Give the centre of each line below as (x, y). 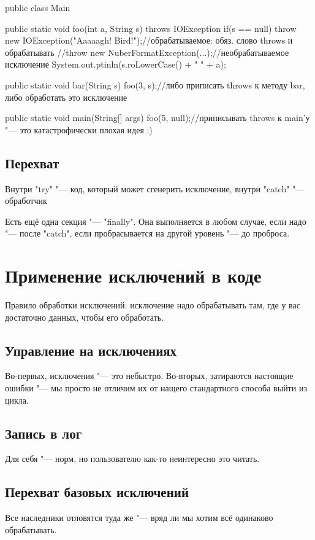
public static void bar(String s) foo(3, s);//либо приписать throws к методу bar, (155, 84)
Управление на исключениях (91, 350)
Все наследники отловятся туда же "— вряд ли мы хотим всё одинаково (139, 518)
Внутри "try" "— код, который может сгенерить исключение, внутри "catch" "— (155, 188)
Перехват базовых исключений (97, 492)
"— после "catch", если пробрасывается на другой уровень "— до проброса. (147, 233)
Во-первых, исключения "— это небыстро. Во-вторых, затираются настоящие (149, 376)
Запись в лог (44, 433)
